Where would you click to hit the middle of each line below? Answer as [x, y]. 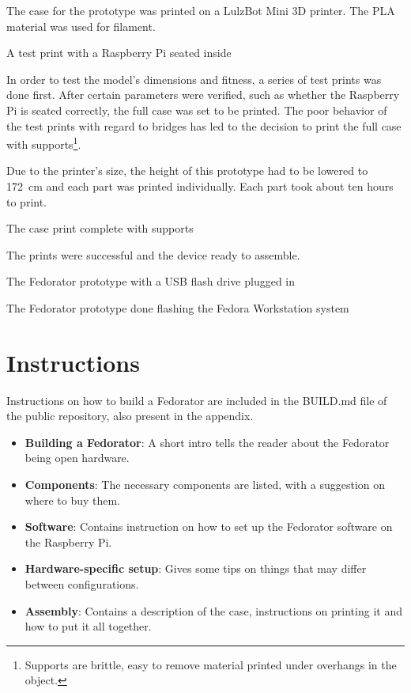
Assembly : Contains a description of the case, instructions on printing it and [213, 610]
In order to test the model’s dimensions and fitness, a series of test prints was [194, 79]
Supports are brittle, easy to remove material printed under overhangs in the [211, 664]
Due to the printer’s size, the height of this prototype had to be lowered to [187, 170]
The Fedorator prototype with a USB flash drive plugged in [151, 281]
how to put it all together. [88, 626]
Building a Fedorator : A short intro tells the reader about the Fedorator [207, 442]
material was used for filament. [81, 26]
